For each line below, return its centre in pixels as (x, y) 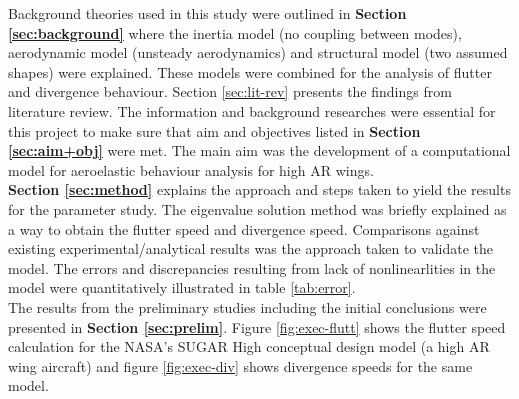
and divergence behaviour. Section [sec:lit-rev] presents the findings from (230, 91)
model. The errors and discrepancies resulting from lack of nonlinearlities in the (252, 267)
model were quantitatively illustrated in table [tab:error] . (182, 287)
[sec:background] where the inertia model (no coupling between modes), (235, 32)
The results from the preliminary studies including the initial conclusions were (247, 306)
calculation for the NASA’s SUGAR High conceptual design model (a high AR (249, 346)
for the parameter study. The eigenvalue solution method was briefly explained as (257, 208)
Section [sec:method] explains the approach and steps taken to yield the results (259, 189)
